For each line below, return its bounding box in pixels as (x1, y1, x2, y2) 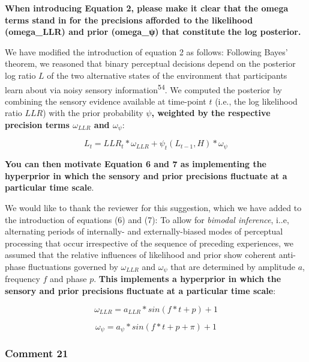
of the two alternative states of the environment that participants (47, 69, 287, 81)
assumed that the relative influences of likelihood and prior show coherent (5, 248, 276, 261)
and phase (49, 272, 87, 285)
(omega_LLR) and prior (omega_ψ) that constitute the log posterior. (5, 25, 301, 38)
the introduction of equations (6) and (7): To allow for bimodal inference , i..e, (5, 213, 289, 225)
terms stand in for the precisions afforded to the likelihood (5, 13, 253, 26)
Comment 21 (5, 346, 68, 361)
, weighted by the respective (151, 106, 271, 119)
